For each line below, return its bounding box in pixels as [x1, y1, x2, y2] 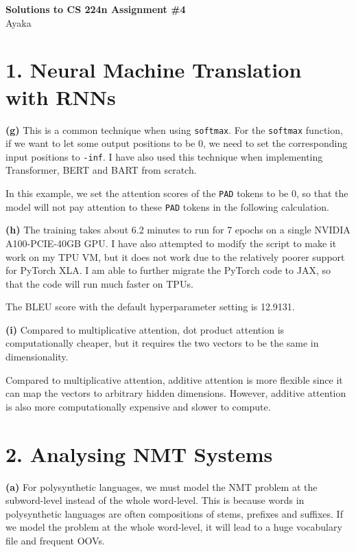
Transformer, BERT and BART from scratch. [5, 163, 197, 177]
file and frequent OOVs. [5, 533, 105, 547]
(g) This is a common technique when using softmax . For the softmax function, [5, 122, 343, 137]
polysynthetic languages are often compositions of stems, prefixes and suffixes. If [5, 506, 343, 520]
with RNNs [5, 82, 116, 111]
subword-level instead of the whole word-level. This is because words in [5, 493, 305, 507]
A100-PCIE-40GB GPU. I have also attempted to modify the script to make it [5, 235, 337, 250]
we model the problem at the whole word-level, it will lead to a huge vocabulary [5, 520, 342, 534]
